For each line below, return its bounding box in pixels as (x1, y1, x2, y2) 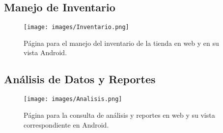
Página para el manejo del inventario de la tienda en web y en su (24, 37, 219, 48)
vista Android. (24, 47, 67, 58)
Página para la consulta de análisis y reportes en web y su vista (24, 109, 215, 120)
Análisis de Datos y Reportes (4, 71, 156, 87)
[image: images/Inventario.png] (24, 24, 129, 31)
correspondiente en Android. (24, 119, 109, 130)
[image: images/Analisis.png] (24, 96, 122, 103)
